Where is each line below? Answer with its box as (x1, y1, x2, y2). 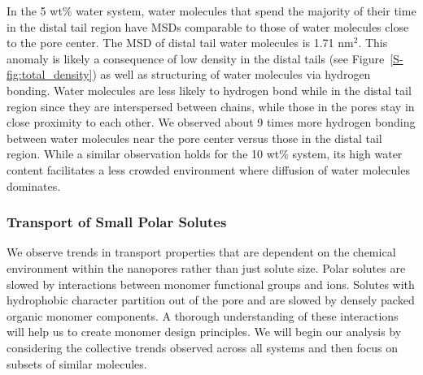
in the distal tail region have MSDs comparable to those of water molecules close (7, 18, 409, 35)
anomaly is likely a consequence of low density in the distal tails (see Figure (7, 50, 385, 67)
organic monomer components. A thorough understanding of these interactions (7, 307, 399, 324)
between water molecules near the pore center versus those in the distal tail (7, 129, 382, 146)
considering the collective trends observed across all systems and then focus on (7, 338, 399, 356)
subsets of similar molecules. (7, 355, 147, 372)
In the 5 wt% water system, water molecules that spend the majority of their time (7, 2, 416, 19)
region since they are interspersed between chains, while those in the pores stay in (7, 97, 415, 114)
